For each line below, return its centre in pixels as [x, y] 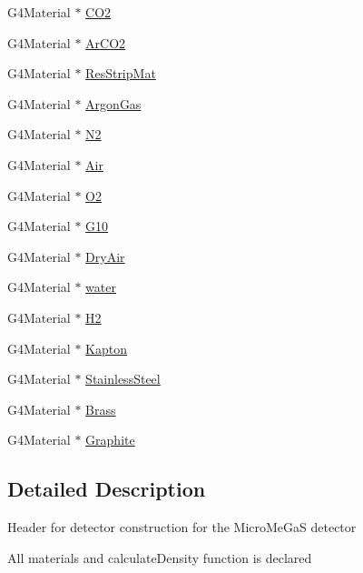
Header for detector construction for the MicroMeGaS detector [182, 527]
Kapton [107, 348]
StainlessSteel [123, 379]
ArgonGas [113, 103]
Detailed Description [107, 489]
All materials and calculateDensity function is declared [160, 557]
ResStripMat [121, 73]
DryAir [105, 256]
